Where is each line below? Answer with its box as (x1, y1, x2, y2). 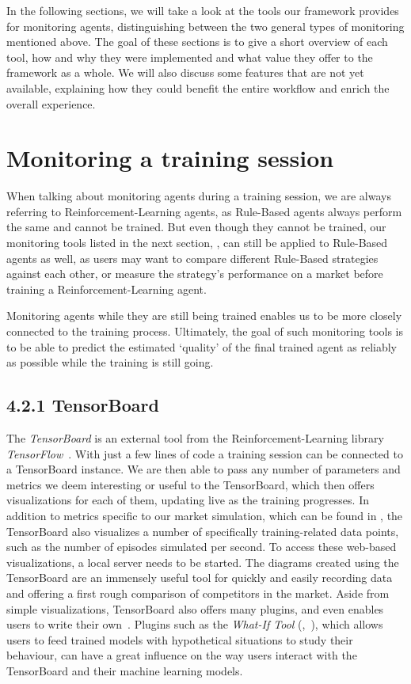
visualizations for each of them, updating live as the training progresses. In (6, 492, 369, 508)
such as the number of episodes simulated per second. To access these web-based (6, 538, 397, 555)
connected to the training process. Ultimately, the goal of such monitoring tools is (6, 323, 404, 340)
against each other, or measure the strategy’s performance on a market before (6, 265, 383, 282)
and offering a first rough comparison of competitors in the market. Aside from (6, 584, 390, 601)
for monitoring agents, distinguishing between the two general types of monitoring (6, 17, 405, 34)
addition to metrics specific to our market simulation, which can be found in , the (6, 507, 403, 523)
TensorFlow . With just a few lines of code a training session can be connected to (6, 445, 403, 462)
